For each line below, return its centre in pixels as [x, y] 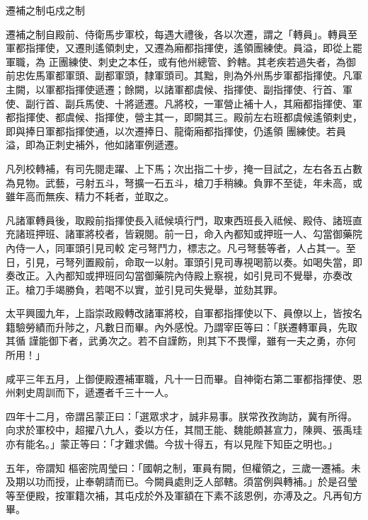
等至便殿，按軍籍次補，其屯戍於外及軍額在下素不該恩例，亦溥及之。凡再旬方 [184, 495]
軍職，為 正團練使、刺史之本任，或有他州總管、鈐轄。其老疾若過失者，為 [176, 61]
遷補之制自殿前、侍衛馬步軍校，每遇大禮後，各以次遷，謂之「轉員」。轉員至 [182, 34]
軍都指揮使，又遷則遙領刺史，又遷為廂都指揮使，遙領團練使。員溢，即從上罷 [184, 48]
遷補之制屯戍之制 [45, 10]
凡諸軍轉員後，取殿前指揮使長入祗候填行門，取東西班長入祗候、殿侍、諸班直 [184, 220]
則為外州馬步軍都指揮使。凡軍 [293, 75]
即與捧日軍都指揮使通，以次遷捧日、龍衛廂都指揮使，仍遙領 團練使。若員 [176, 131]
